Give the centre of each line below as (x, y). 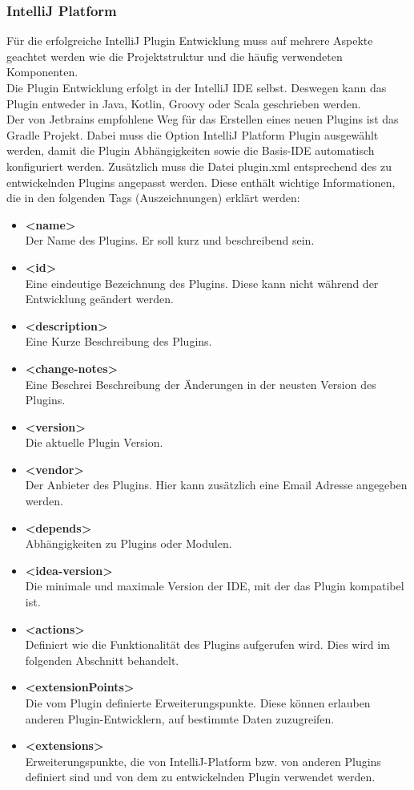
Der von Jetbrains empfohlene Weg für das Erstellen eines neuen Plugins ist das (203, 119)
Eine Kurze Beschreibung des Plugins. (119, 341)
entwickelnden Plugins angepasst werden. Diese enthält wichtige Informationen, (201, 182)
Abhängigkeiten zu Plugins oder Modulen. (129, 543)
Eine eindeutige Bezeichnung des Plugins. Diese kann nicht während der (202, 283)
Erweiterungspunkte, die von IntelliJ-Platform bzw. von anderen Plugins (203, 761)
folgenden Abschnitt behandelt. (102, 660)
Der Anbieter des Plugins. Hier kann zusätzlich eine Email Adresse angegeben (216, 485)
